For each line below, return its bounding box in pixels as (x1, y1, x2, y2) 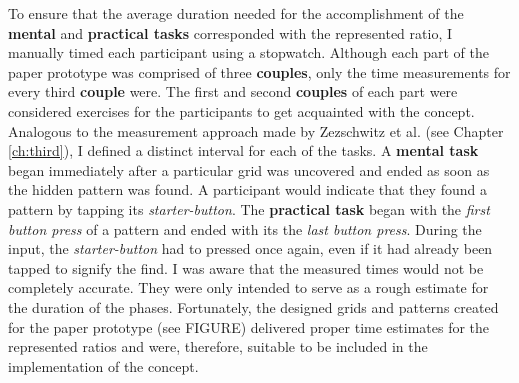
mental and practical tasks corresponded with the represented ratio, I (8, 22, 452, 43)
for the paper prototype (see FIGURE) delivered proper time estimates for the (8, 316, 490, 337)
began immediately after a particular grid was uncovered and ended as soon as (8, 159, 490, 180)
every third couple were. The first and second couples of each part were (8, 81, 458, 102)
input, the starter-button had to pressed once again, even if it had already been (8, 238, 493, 259)
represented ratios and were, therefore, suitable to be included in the (8, 336, 428, 357)
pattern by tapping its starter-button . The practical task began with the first (8, 198, 490, 219)
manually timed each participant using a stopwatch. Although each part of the (8, 42, 489, 63)
